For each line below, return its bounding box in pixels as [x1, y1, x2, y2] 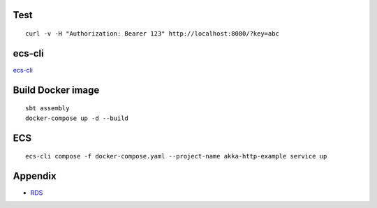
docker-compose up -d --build [25, 114, 129, 122]
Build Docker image [13, 84, 100, 96]
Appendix [13, 170, 57, 181]
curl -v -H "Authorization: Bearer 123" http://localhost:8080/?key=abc [25, 30, 279, 38]
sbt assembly [25, 105, 70, 112]
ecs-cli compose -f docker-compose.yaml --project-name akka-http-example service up [25, 152, 327, 161]
